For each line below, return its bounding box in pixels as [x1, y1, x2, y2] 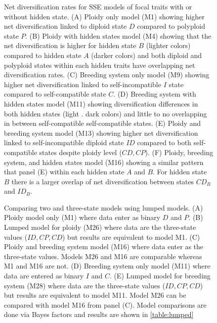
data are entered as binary [4, 270, 84, 281]
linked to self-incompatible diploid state [4, 137, 124, 148]
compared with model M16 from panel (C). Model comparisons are [4, 299, 207, 310]
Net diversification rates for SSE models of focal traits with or [4, 1, 192, 11]
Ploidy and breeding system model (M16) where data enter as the [4, 241, 204, 252]
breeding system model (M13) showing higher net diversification [4, 127, 198, 138]
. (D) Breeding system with [113, 89, 196, 99]
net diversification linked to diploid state [4, 21, 127, 31]
